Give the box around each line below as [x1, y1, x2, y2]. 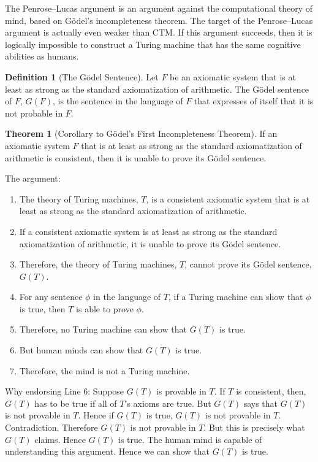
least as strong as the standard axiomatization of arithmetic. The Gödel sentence [5, 82, 309, 95]
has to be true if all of [34, 396, 117, 409]
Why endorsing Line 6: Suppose [5, 385, 124, 398]
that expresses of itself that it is [194, 94, 314, 107]
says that [243, 396, 278, 409]
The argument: [5, 172, 61, 185]
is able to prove [76, 302, 134, 315]
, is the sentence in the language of [53, 94, 183, 107]
